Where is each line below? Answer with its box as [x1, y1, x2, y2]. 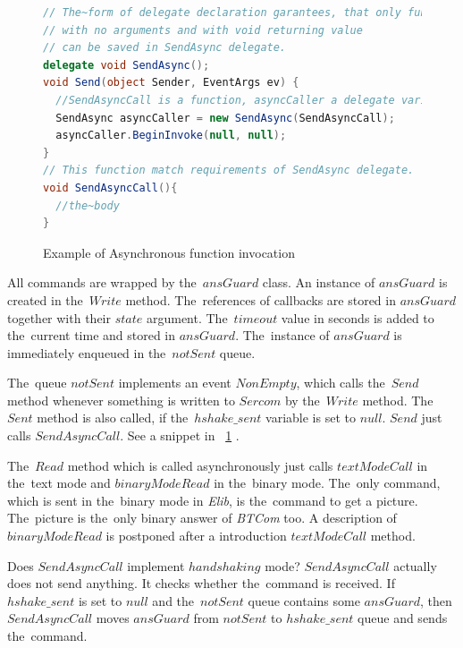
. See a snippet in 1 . [120, 426, 240, 445]
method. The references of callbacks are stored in [125, 290, 396, 309]
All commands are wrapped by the [7, 273, 197, 292]
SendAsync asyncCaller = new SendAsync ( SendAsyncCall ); [55, 111, 395, 124]
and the [152, 591, 195, 610]
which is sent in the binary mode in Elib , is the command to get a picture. [7, 490, 418, 509]
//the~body [55, 199, 120, 212]
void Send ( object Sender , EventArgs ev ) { [43, 76, 299, 90]
